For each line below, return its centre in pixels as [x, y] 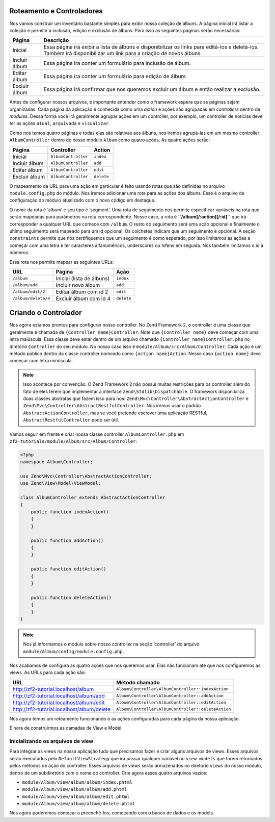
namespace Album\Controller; [57, 462]
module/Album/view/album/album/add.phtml [75, 789]
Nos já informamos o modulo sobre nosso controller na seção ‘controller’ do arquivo [111, 644]
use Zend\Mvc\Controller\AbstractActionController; [86, 476]
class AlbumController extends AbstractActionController [93, 498]
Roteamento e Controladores [56, 11]
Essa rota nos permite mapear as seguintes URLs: [62, 262]
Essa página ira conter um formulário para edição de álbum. [115, 77]
